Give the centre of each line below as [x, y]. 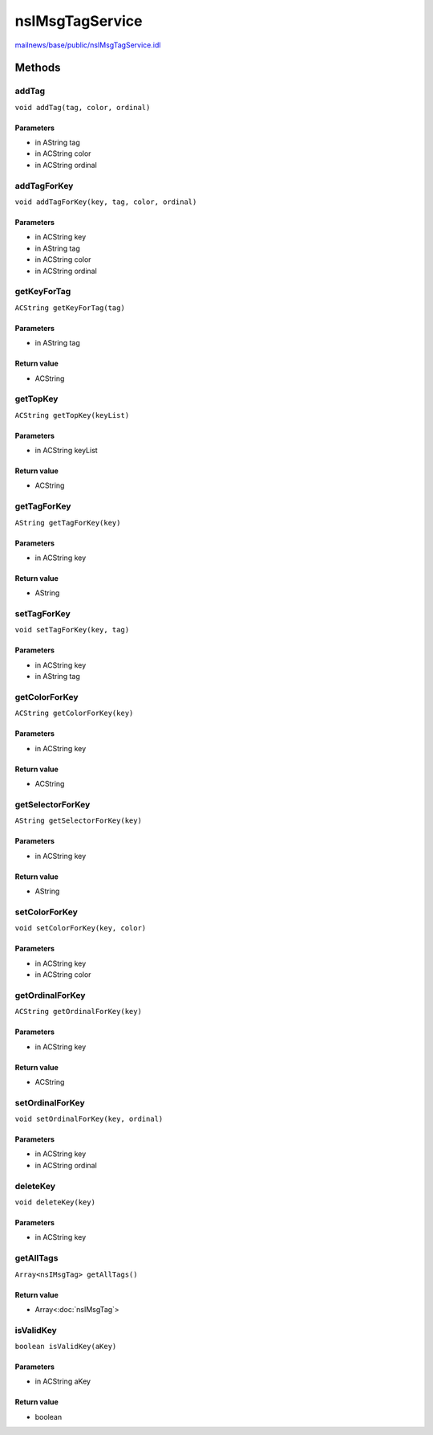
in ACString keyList [66, 451]
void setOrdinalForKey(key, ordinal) [89, 1119]
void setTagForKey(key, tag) [72, 630]
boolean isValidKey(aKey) [66, 1347]
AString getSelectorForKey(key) [78, 821]
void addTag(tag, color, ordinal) [83, 107]
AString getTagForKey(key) [68, 523]
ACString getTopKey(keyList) [72, 415]
